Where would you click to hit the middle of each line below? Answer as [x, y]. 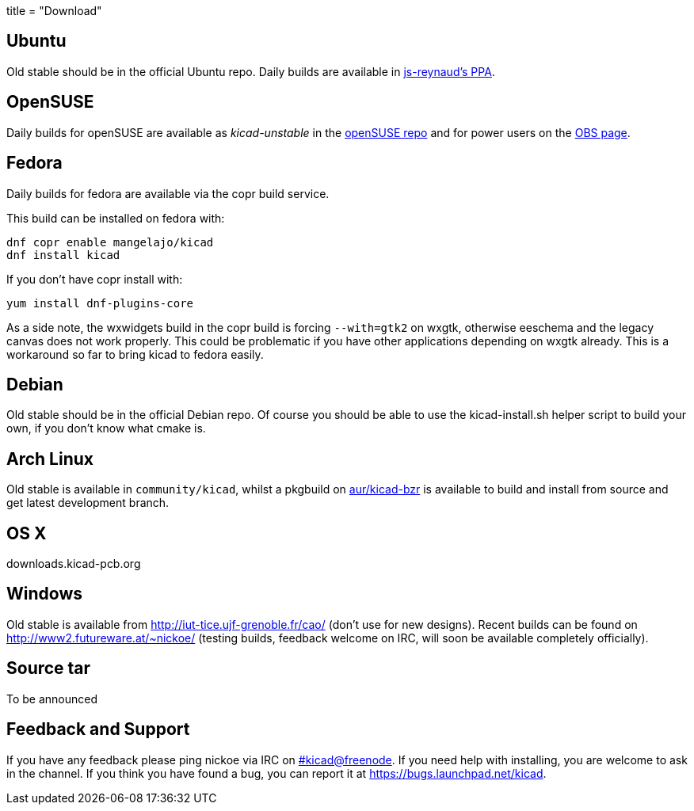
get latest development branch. [88, 503]
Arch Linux [50, 459]
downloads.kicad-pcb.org [74, 564]
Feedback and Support [98, 729]
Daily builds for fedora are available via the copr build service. [168, 193]
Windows [44, 594]
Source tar [49, 668]
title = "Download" [54, 11]
